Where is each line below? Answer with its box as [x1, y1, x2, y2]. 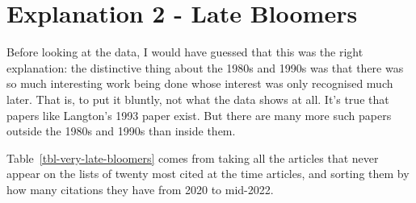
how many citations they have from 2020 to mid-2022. [6, 180, 274, 197]
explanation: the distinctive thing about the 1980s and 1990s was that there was [6, 59, 404, 76]
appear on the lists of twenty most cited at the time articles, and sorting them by [6, 165, 410, 182]
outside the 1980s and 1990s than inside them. [6, 122, 236, 139]
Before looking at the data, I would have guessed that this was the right [6, 43, 363, 60]
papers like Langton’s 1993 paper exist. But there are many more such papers [6, 106, 392, 123]
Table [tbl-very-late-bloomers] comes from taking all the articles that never [6, 149, 379, 166]
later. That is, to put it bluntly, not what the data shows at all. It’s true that [6, 90, 389, 107]
